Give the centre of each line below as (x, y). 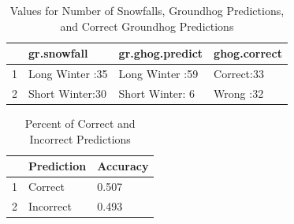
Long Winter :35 (68, 74)
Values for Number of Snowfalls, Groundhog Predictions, (147, 10)
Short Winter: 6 (157, 93)
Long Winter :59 (158, 74)
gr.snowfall (58, 53)
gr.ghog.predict (161, 53)
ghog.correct (248, 53)
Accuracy (123, 166)
